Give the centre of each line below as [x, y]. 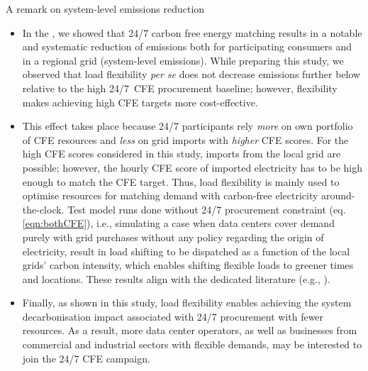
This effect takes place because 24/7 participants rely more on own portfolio [188, 126]
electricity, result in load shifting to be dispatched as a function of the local [186, 251]
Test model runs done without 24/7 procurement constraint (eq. [207, 209]
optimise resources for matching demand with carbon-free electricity [170, 195]
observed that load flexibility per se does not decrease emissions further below [191, 74]
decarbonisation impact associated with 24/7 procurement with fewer [173, 316]
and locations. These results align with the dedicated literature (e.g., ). [176, 278]
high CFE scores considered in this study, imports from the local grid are [182, 154]
